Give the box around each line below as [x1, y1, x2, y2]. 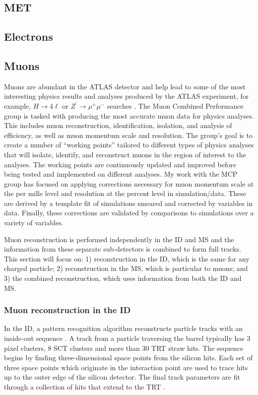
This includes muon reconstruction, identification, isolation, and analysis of [4, 120, 232, 131]
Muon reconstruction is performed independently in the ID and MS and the [4, 234, 234, 244]
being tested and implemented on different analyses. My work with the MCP [4, 169, 238, 179]
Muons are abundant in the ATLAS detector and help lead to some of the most [4, 81, 246, 91]
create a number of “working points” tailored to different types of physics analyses [4, 139, 254, 150]
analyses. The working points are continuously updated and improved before [4, 159, 236, 169]
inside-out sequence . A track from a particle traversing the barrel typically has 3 [4, 333, 251, 343]
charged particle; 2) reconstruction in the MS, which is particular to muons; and [4, 263, 248, 273]
